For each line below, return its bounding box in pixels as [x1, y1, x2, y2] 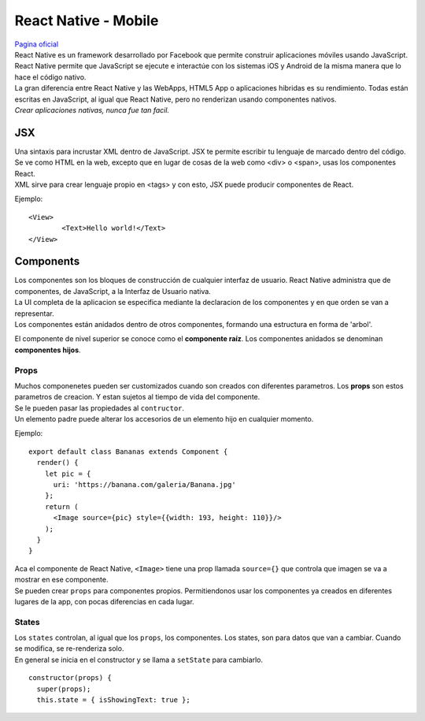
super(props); [36, 684, 91, 693]
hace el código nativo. [14, 72, 87, 82]
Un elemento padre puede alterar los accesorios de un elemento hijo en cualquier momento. [14, 414, 314, 424]
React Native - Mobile [14, 12, 159, 29]
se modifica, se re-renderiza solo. [14, 644, 124, 653]
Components [14, 255, 80, 268]
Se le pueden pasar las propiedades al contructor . [14, 403, 185, 413]
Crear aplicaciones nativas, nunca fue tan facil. [14, 105, 169, 114]
